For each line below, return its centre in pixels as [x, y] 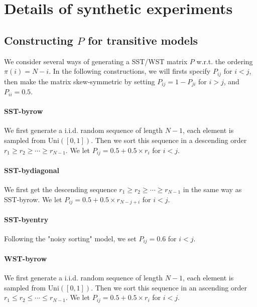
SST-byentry [26, 219]
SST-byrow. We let [33, 199]
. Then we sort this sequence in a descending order [169, 140]
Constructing [39, 40]
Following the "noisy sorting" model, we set [70, 238]
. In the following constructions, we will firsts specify [130, 71]
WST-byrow [26, 258]
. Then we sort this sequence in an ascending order [169, 287]
